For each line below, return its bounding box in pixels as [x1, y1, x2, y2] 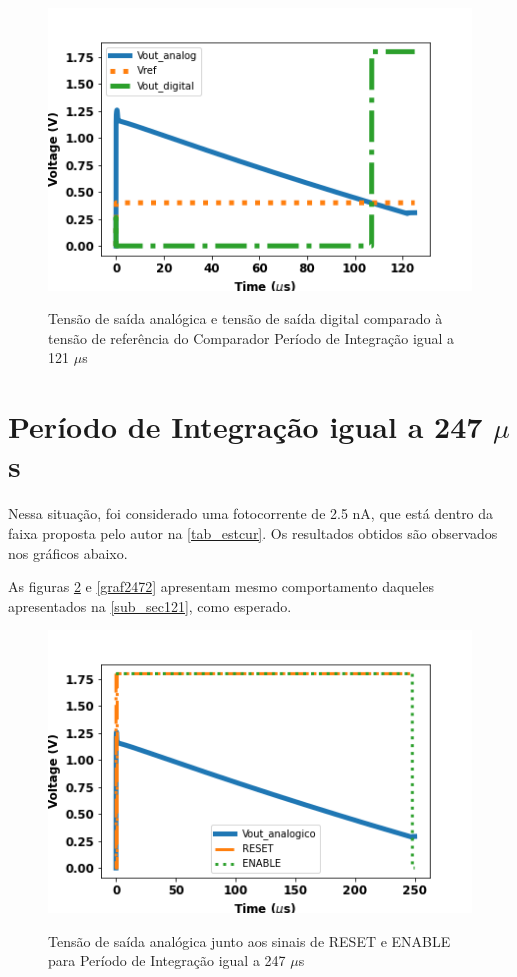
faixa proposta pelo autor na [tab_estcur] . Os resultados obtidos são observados [8, 522, 498, 543]
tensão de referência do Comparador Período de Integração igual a [48, 327, 455, 348]
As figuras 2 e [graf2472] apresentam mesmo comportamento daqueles [8, 576, 434, 597]
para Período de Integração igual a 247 [48, 950, 286, 971]
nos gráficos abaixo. [8, 542, 128, 563]
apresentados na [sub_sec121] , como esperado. [8, 595, 292, 616]
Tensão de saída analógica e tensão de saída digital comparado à [48, 308, 443, 329]
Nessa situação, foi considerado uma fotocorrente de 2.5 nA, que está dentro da [8, 503, 494, 524]
